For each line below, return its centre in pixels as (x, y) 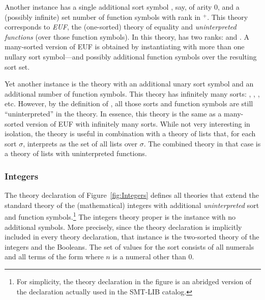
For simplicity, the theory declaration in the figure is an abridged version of (134, 281)
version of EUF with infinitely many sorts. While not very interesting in (138, 123)
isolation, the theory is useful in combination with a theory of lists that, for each (130, 133)
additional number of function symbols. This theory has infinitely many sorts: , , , (132, 93)
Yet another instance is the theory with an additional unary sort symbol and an (129, 84)
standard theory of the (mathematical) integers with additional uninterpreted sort (132, 205)
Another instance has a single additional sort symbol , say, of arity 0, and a (122, 7)
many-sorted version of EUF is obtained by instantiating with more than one (125, 47)
